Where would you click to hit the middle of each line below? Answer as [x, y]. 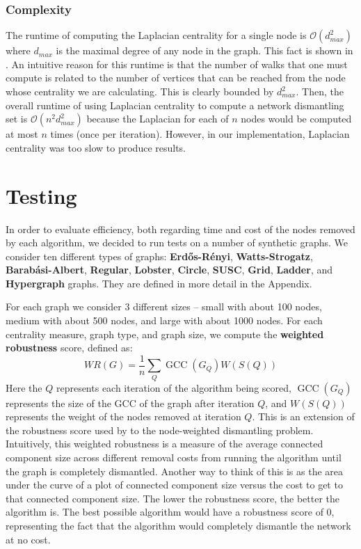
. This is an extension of [303, 416]
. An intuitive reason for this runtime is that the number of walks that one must [177, 64]
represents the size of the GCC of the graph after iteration [130, 403]
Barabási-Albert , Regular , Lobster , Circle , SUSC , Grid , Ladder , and [169, 270]
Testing [41, 195]
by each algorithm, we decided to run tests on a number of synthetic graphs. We [177, 242]
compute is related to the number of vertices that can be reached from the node [176, 78]
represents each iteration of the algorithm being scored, [174, 387]
